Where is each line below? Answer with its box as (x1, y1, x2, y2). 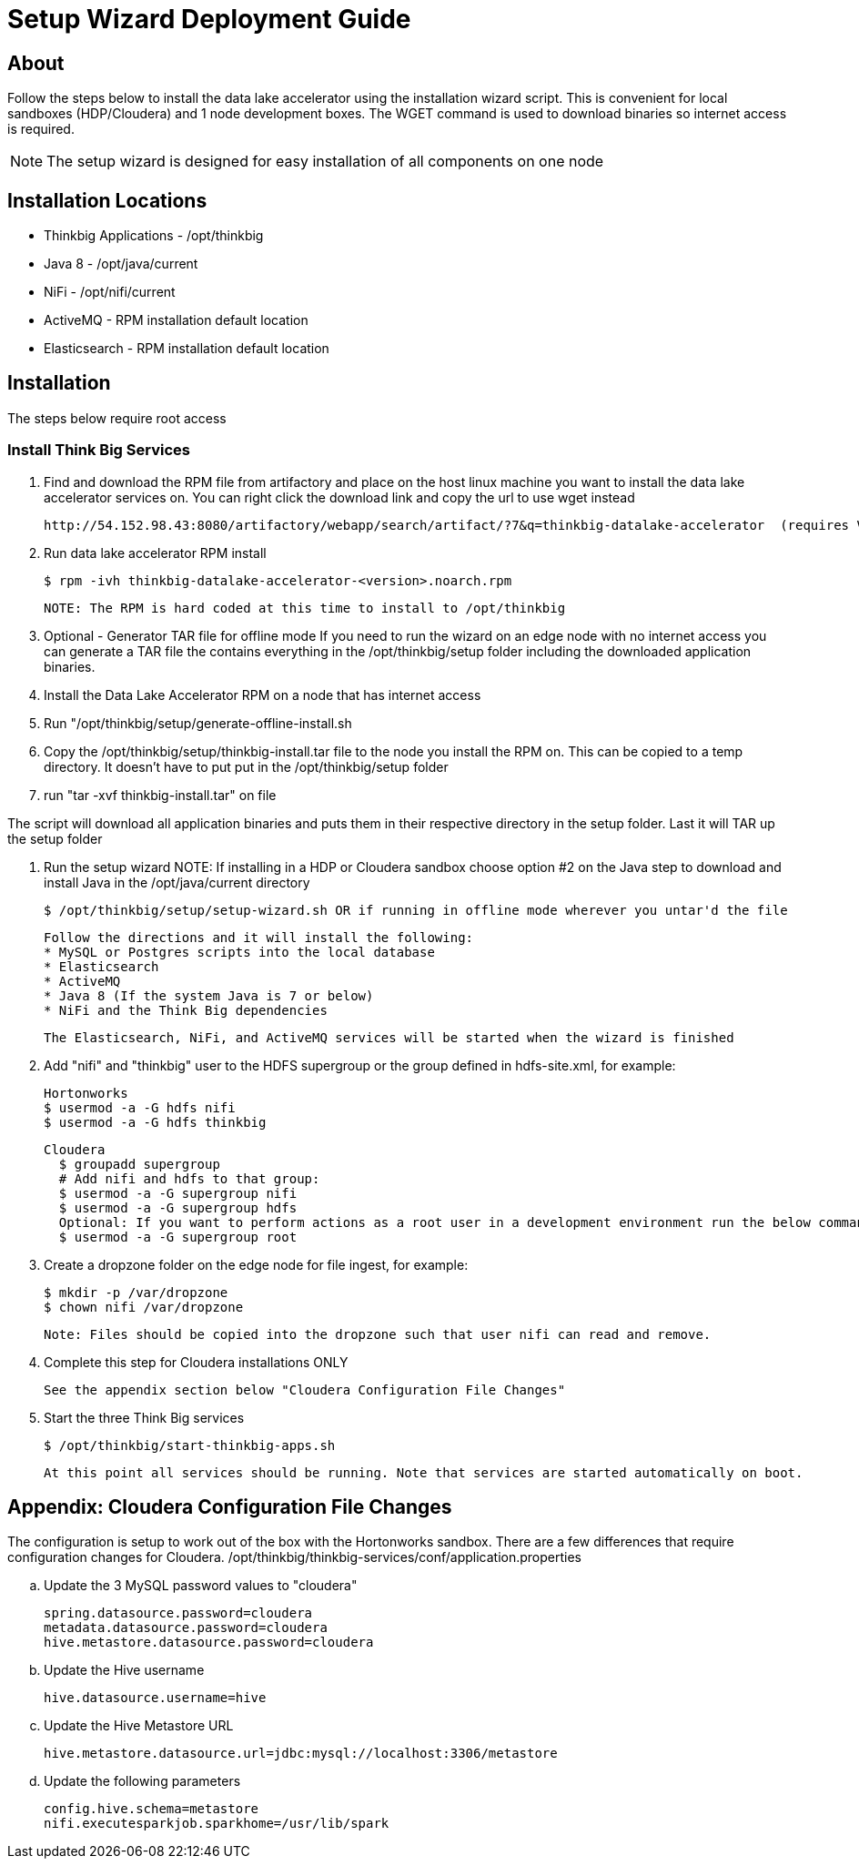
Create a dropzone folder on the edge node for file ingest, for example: (44, 1256, 469, 1273)
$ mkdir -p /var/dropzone (44, 1284, 228, 1300)
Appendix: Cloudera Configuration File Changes (7, 1496, 452, 1519)
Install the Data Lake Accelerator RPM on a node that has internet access (44, 686, 481, 703)
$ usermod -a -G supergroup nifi (58, 1185, 298, 1201)
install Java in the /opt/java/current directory (44, 874, 310, 890)
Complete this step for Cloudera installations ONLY (44, 1354, 349, 1370)
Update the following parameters (44, 1773, 241, 1790)
